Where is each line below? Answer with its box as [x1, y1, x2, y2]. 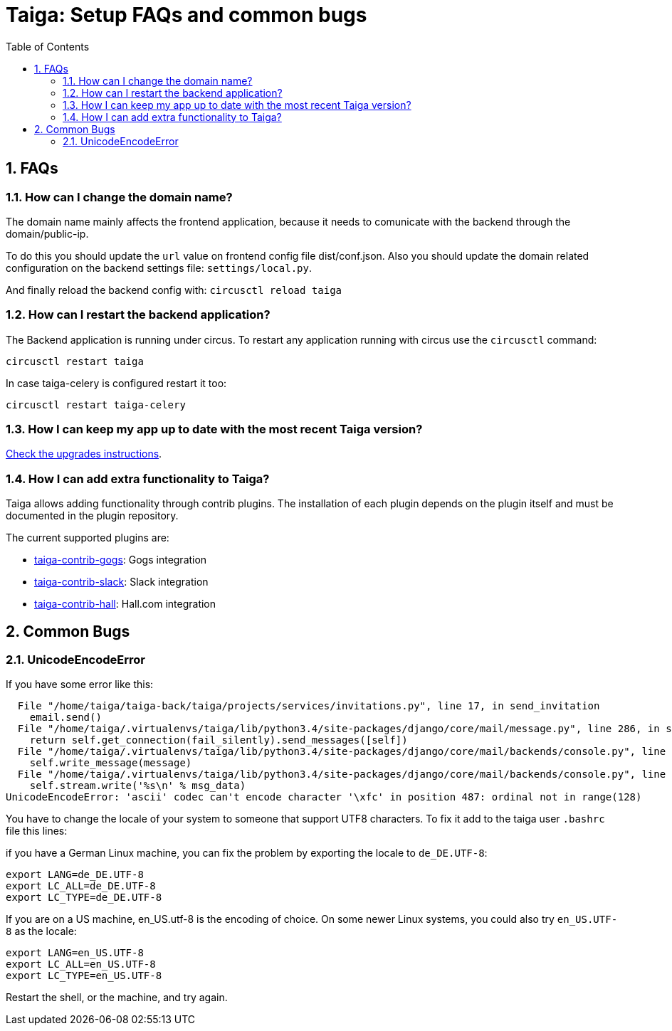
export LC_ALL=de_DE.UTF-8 [6, 880, 156, 892]
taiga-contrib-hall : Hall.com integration [34, 598, 216, 610]
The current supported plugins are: [6, 532, 169, 544]
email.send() [29, 712, 102, 724]
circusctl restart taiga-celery [6, 398, 186, 411]
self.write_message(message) [29, 757, 192, 769]
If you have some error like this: [6, 678, 154, 691]
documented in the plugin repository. [6, 509, 179, 522]
